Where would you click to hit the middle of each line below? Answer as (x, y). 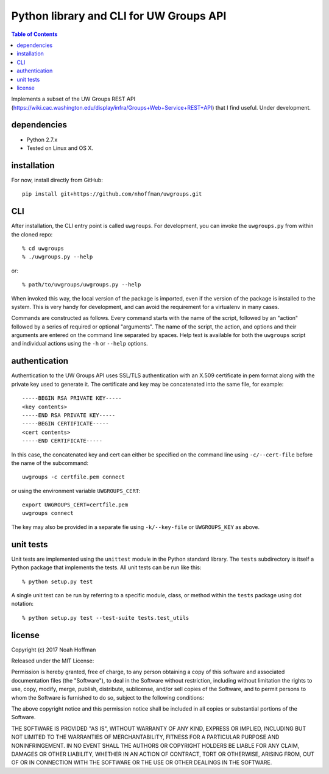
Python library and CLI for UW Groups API (119, 16)
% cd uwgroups (43, 248)
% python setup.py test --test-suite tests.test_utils (106, 618)
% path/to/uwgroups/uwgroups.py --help (82, 285)
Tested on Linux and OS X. (60, 148)
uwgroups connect (48, 513)
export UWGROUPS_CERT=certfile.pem (75, 505)
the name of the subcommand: (50, 463)
